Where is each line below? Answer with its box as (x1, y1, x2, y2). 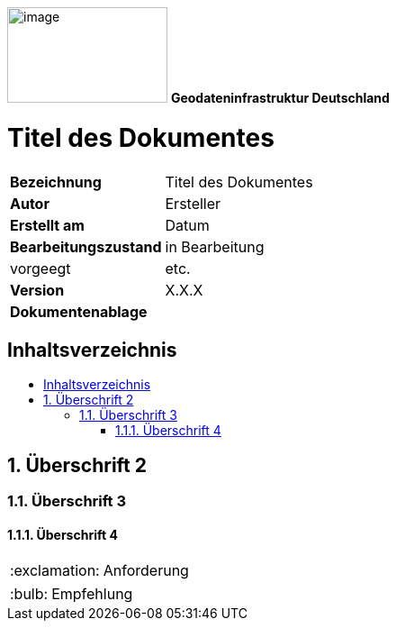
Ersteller (165, 194, 221, 213)
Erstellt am (10, 215, 85, 234)
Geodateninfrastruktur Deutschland (170, 90, 390, 105)
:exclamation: (10, 561, 100, 580)
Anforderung (103, 561, 189, 580)
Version (10, 280, 65, 299)
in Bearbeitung (165, 237, 265, 256)
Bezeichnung (10, 172, 102, 191)
